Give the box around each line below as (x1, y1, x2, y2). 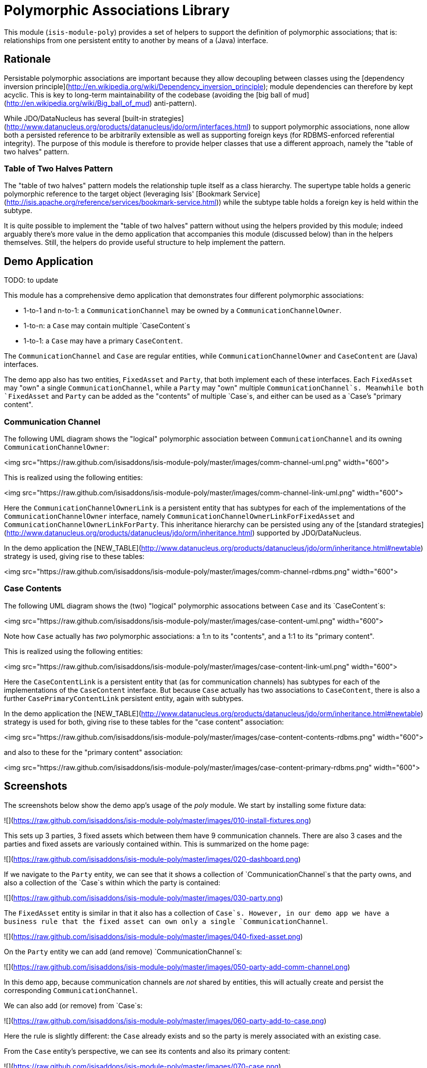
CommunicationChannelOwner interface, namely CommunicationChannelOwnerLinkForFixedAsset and (4, 511, 355, 520)
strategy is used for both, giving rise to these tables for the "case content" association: (4, 717, 284, 726)
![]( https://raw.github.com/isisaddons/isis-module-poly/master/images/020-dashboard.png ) (4, 854, 301, 863)
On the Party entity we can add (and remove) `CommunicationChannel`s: (4, 947, 242, 956)
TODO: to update (4, 276, 58, 285)
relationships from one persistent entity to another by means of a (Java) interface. (4, 36, 268, 45)
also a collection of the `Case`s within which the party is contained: (4, 878, 220, 887)
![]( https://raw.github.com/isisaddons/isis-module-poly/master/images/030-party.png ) (4, 893, 283, 902)
